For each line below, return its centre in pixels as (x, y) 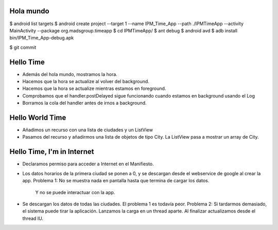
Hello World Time (38, 117)
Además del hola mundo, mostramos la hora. (70, 74)
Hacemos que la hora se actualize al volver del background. (86, 81)
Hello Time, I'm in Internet (52, 152)
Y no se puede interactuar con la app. (75, 192)
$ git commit (23, 47)
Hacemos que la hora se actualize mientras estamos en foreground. (94, 89)
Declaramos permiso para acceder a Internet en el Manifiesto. (88, 164)
